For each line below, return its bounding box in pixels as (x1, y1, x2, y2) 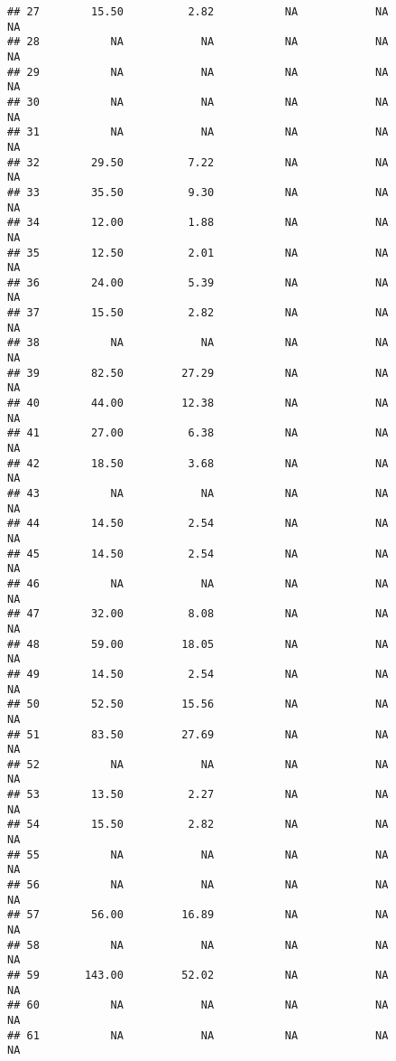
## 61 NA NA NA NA (7, 1028, 389, 1042)
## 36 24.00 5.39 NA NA (7, 276, 389, 289)
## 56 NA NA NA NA (7, 878, 389, 892)
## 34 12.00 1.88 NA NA (7, 216, 389, 230)
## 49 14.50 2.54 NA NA (7, 667, 389, 681)
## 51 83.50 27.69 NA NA (7, 728, 389, 741)
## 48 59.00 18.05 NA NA (7, 637, 389, 651)
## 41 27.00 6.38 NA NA (7, 427, 389, 440)
